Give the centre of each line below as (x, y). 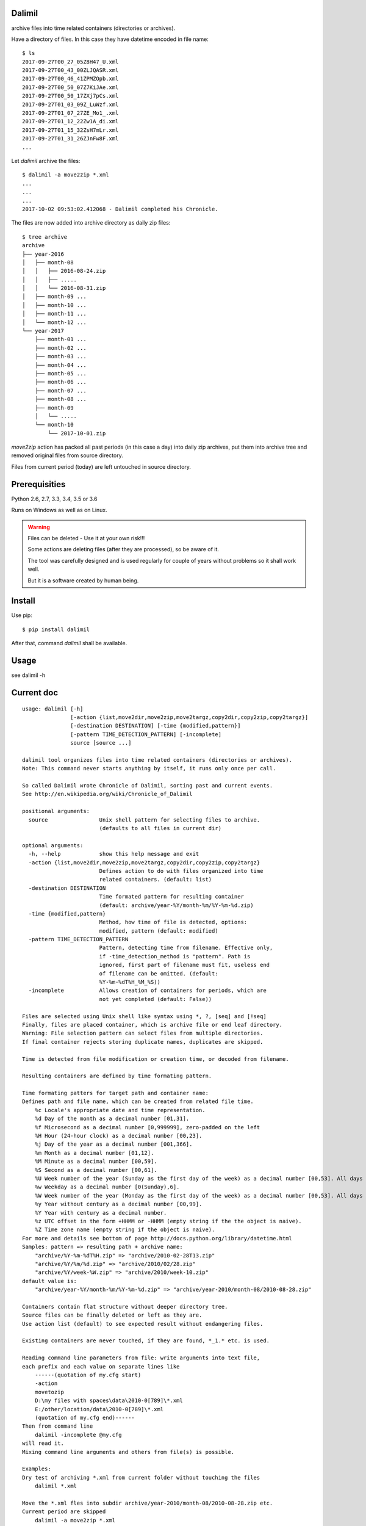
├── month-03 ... (60, 356)
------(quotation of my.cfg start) (88, 1375)
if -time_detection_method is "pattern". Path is (175, 956)
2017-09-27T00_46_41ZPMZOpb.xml (70, 79)
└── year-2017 (43, 331)
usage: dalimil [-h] (53, 709)
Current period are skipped (64, 1512)
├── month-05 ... (60, 373)
